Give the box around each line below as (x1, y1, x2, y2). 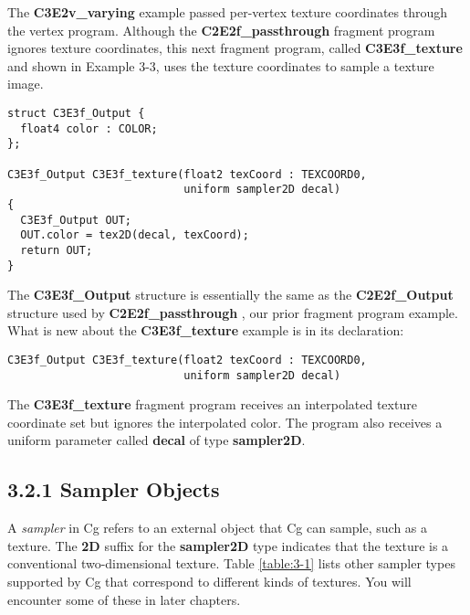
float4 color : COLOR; (20, 122, 158, 135)
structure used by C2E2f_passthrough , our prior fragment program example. (7, 302, 458, 322)
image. (7, 74, 44, 93)
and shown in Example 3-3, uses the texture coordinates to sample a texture (7, 56, 434, 75)
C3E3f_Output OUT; (20, 213, 132, 227)
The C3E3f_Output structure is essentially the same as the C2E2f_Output (7, 285, 454, 304)
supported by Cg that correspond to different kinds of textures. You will (7, 572, 412, 591)
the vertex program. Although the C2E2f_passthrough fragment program (7, 20, 435, 39)
